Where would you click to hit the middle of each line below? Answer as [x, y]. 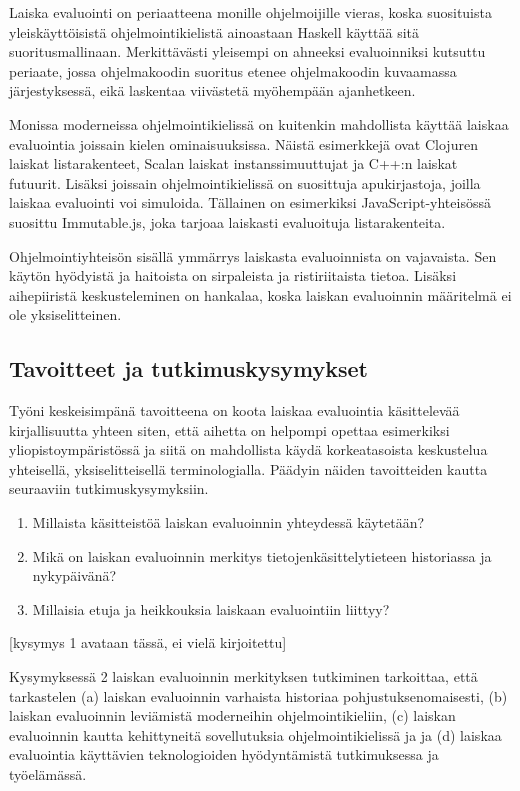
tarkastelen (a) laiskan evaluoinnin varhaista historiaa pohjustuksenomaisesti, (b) [258, 695]
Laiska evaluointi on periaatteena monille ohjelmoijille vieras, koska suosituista [250, 12]
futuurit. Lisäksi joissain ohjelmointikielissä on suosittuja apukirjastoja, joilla [245, 182]
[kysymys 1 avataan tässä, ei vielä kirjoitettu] [148, 642]
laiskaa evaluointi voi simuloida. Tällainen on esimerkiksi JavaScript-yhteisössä [250, 202]
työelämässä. [48, 774]
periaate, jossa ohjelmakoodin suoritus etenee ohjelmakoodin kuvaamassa [233, 70]
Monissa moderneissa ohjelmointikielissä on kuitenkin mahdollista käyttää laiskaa [259, 123]
